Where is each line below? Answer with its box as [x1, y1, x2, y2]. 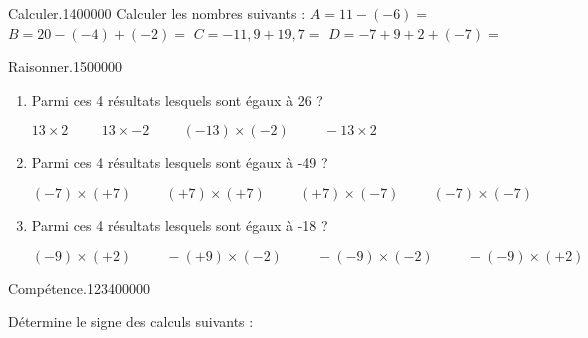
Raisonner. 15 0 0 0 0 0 [8, 56, 122, 77]
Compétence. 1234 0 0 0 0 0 [8, 277, 150, 298]
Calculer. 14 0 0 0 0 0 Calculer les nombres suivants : [8, 3, 306, 23]
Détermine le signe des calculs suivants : [8, 311, 254, 332]
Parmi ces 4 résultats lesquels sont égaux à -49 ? [31, 152, 328, 173]
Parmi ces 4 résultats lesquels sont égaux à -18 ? [31, 214, 328, 235]
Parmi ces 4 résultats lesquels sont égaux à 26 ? [31, 89, 323, 110]
